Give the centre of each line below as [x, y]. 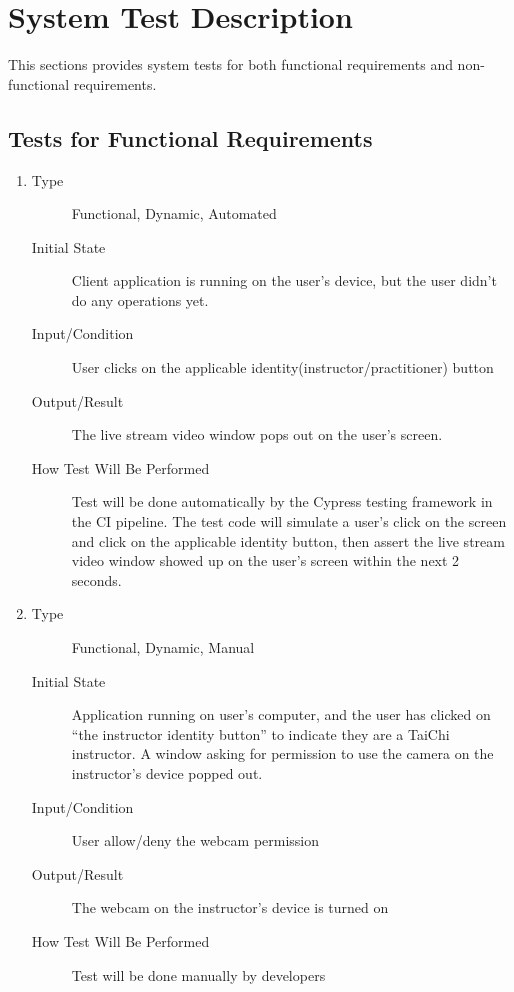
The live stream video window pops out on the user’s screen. [257, 434]
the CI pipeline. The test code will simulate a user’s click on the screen [289, 521]
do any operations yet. [140, 299]
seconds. [96, 579]
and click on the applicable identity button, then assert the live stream [288, 540]
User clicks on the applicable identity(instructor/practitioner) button [282, 367]
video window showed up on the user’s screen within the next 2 [265, 560]
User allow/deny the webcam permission [195, 840]
